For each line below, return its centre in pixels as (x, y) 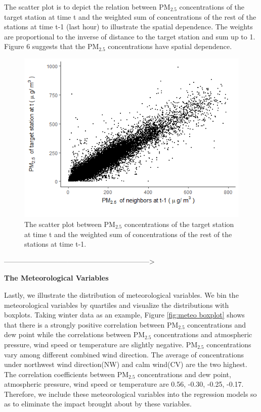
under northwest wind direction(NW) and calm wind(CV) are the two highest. (126, 364)
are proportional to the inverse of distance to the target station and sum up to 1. (130, 36)
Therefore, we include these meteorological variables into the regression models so (130, 394)
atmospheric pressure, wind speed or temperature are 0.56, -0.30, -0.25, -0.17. (124, 384)
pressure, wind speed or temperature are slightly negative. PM (101, 344)
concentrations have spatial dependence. (170, 46)
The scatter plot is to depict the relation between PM (87, 7)
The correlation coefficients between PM (67, 374)
